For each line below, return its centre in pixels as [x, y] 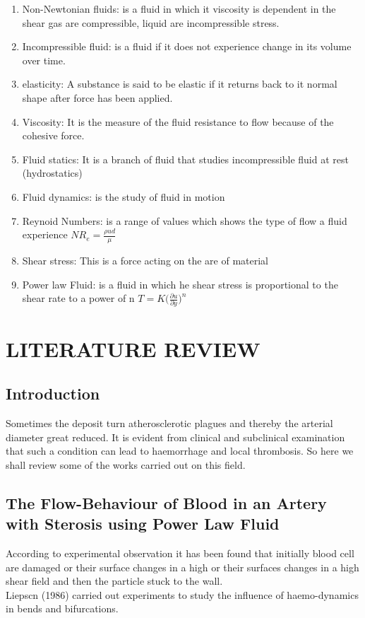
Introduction [53, 393]
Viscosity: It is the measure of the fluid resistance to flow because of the [178, 121]
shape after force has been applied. [97, 97]
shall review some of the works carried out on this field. [126, 464]
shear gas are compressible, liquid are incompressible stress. [151, 22]
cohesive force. [53, 135]
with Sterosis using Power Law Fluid [143, 524]
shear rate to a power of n [78, 298]
